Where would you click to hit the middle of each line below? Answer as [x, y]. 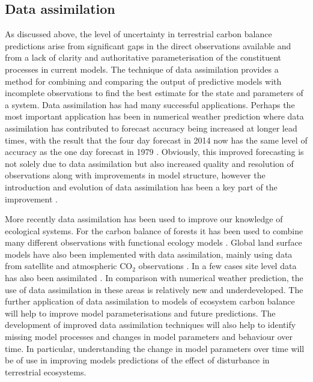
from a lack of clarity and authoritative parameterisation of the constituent [143, 57]
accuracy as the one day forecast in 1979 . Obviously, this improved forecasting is [154, 152]
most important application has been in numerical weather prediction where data [154, 116]
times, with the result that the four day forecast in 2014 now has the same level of [156, 140]
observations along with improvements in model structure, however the [135, 175]
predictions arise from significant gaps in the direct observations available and [148, 45]
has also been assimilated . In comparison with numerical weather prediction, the [154, 278]
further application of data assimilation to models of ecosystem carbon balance [150, 301]
